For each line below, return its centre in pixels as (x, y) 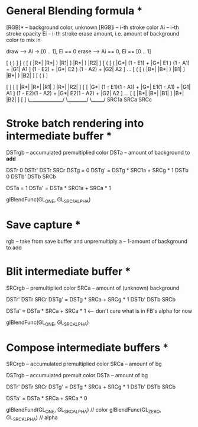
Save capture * (43, 225)
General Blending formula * (74, 11)
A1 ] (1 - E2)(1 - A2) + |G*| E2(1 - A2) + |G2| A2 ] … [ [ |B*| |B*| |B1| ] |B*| (95, 93)
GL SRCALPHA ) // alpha (32, 418)
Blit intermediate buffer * (69, 271)
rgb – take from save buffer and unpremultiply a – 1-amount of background (97, 241)
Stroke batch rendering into (75, 123)
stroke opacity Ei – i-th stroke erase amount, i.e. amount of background (93, 33)
